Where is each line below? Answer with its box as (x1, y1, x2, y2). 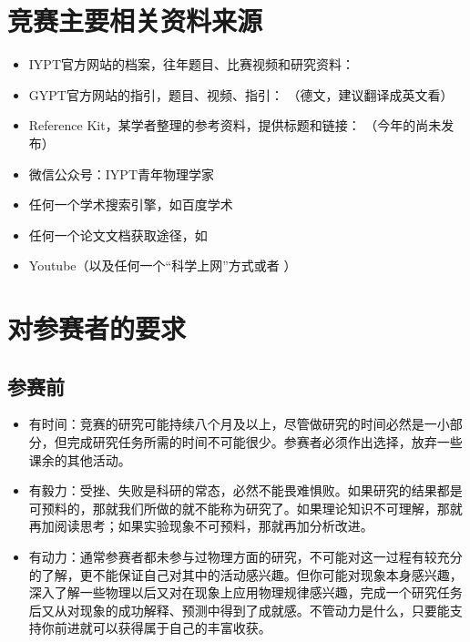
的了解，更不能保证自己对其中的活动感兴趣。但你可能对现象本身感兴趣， (28, 565, 463, 584)
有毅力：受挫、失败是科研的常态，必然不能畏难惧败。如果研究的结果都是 (28, 481, 463, 500)
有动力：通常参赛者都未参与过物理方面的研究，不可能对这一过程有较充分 (28, 547, 463, 566)
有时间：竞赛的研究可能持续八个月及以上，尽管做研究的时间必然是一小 (28, 414, 450, 433)
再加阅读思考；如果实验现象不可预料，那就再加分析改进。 (28, 516, 373, 535)
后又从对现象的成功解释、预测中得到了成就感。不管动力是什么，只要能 (28, 600, 450, 619)
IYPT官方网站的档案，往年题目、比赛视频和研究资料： (28, 55, 354, 74)
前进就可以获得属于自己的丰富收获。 (54, 618, 271, 637)
